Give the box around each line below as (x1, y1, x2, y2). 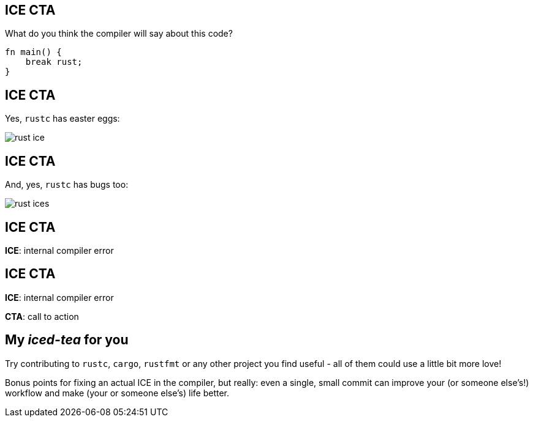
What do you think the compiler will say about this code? (5, 28, 233, 39)
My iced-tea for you (5, 332, 129, 348)
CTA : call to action (5, 311, 79, 322)
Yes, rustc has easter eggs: (5, 113, 120, 124)
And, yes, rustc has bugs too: (5, 179, 129, 190)
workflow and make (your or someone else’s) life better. (5, 387, 230, 398)
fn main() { (5, 47, 62, 57)
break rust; (25, 57, 83, 67)
